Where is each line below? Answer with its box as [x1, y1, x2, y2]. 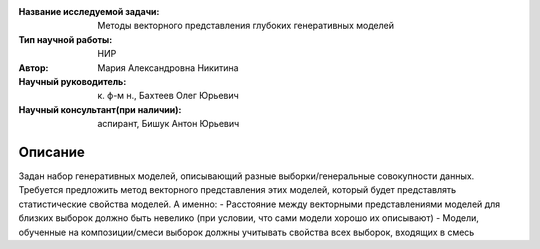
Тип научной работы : [18, 33, 113, 45]
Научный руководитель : [18, 75, 127, 87]
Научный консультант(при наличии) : [18, 103, 182, 115]
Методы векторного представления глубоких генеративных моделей [97, 20, 395, 32]
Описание [18, 143, 85, 160]
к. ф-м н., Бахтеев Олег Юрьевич [97, 90, 239, 102]
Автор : [18, 61, 49, 74]
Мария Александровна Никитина [97, 61, 239, 74]
